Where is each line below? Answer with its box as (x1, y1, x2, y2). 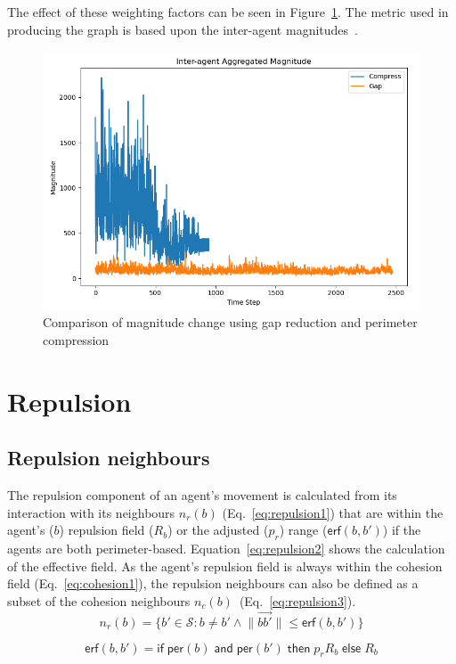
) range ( (279, 521, 328, 539)
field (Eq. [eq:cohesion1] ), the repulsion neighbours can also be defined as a (7, 574, 419, 593)
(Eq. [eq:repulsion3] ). (239, 591, 356, 610)
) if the (382, 521, 421, 539)
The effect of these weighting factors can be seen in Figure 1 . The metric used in (7, 3, 449, 20)
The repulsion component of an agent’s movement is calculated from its (7, 485, 397, 504)
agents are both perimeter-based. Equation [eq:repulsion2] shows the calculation (7, 538, 445, 557)
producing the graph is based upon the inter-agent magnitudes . (7, 20, 358, 38)
